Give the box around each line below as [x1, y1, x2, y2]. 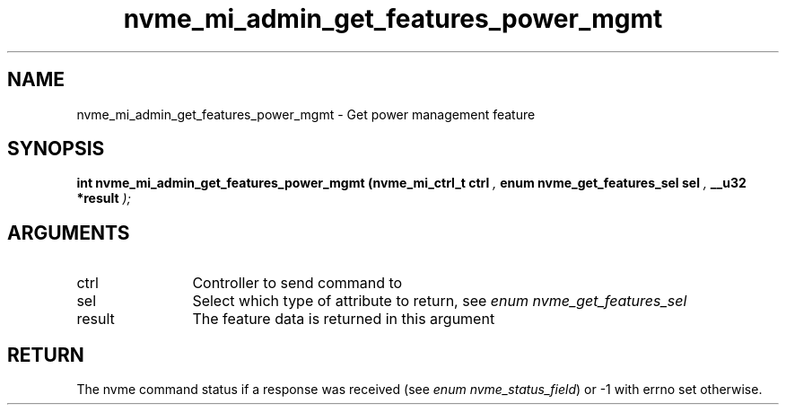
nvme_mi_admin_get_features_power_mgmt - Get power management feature [76, 106, 536, 122]
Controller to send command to [192, 274, 403, 293]
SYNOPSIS [7, 137, 105, 161]
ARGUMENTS [7, 221, 130, 244]
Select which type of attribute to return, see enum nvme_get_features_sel [192, 292, 687, 311]
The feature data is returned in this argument [192, 310, 495, 329]
